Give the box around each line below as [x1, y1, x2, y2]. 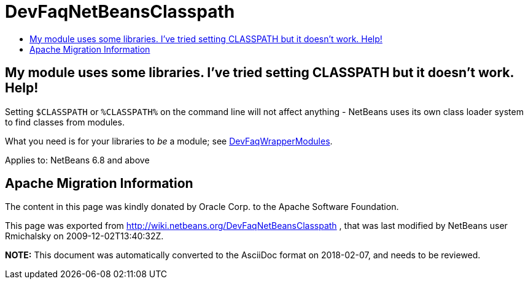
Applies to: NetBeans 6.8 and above [5, 154, 150, 165]
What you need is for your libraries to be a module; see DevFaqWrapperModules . [5, 135, 333, 146]
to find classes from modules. [5, 116, 125, 127]
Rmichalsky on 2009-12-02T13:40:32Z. [5, 231, 164, 242]
